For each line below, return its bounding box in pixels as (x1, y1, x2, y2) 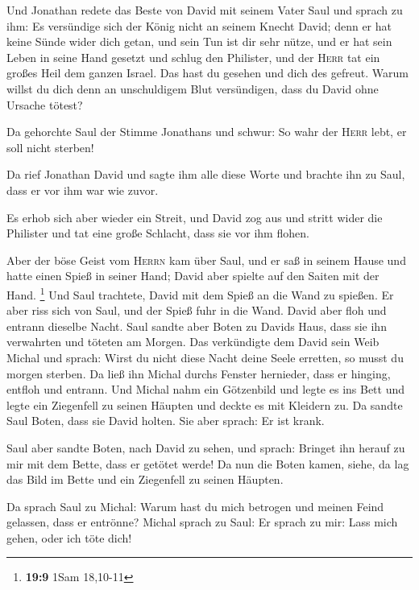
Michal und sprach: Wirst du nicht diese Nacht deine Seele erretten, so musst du (6, 349, 404, 365)
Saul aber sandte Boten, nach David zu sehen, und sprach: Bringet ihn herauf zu (6, 439, 405, 456)
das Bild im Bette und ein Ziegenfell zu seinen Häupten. (6, 471, 284, 488)
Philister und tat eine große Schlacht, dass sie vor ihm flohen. (6, 225, 309, 241)
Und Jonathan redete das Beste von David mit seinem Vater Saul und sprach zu (6, 2, 403, 18)
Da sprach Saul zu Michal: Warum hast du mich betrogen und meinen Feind (6, 497, 384, 514)
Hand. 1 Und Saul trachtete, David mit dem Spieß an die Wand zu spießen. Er (6, 283, 394, 303)
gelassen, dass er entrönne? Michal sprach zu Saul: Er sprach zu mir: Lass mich (6, 514, 398, 530)
